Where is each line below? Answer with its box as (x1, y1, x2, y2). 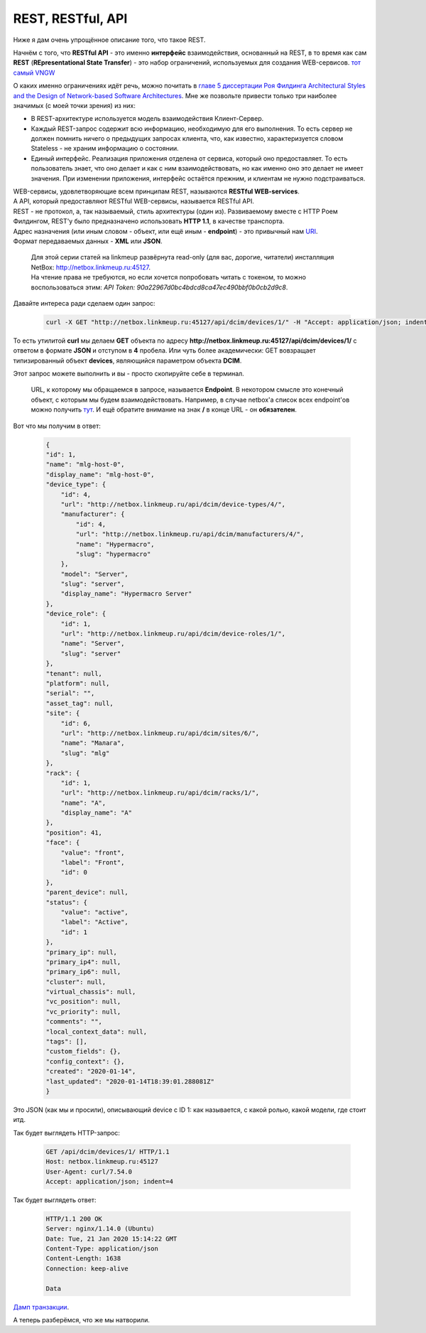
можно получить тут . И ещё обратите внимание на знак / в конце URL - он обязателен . (31, 405, 297, 414)
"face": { (45, 839, 80, 847)
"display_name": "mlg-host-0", (45, 470, 155, 478)
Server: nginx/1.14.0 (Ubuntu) (45, 1225, 155, 1233)
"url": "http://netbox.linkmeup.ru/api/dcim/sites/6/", (60, 729, 260, 737)
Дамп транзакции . (13, 1302, 70, 1311)
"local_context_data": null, (45, 1027, 148, 1036)
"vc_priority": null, (45, 1007, 121, 1016)
